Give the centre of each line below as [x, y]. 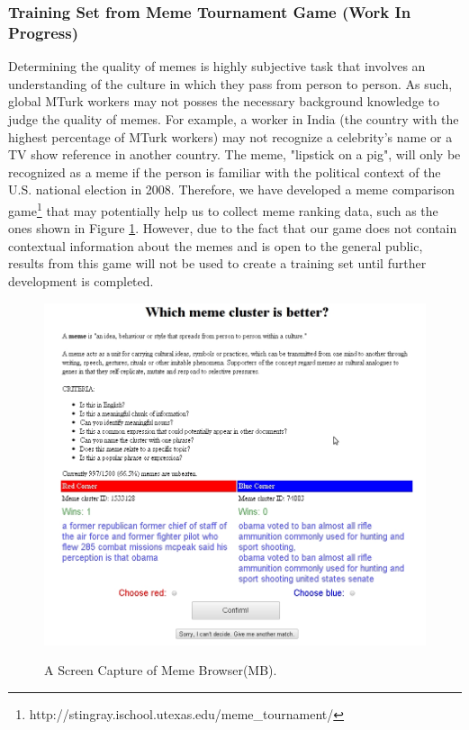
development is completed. [81, 280]
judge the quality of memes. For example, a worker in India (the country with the [234, 118]
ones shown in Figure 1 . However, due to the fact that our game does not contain [233, 228]
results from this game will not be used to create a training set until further [217, 263]
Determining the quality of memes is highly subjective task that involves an [217, 66]
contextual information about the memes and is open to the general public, [216, 245]
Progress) [43, 32]
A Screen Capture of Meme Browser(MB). [161, 670]
